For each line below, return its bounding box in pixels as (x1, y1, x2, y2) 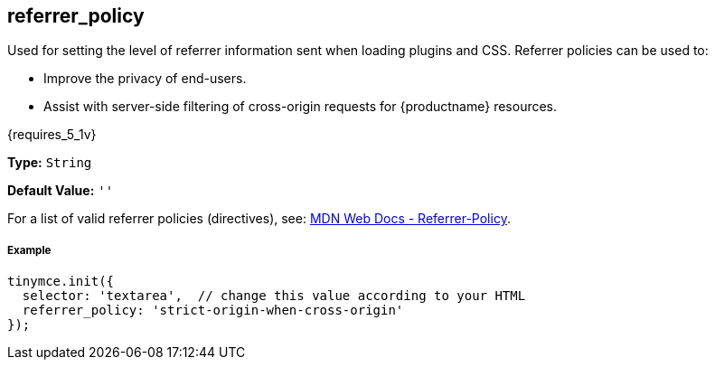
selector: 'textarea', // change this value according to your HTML (22, 288, 526, 304)
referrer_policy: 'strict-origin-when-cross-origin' (22, 303, 404, 318)
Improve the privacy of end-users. (43, 71, 247, 87)
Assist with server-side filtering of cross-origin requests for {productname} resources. (43, 99, 558, 115)
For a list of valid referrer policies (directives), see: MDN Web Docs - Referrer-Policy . (7, 211, 511, 227)
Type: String (7, 155, 92, 171)
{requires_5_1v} (7, 127, 97, 143)
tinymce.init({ (7, 274, 115, 289)
